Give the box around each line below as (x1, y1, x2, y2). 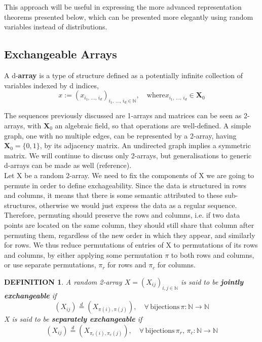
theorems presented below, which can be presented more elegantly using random (4, 11, 253, 22)
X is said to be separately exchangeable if (4, 314, 142, 324)
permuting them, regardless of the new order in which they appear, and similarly (4, 229, 255, 240)
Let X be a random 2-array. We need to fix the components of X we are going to (4, 169, 254, 180)
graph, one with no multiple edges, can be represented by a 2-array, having (4, 130, 237, 141)
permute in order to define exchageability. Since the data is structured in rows (4, 180, 247, 190)
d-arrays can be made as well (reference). (4, 160, 132, 170)
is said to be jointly (180, 276, 244, 287)
